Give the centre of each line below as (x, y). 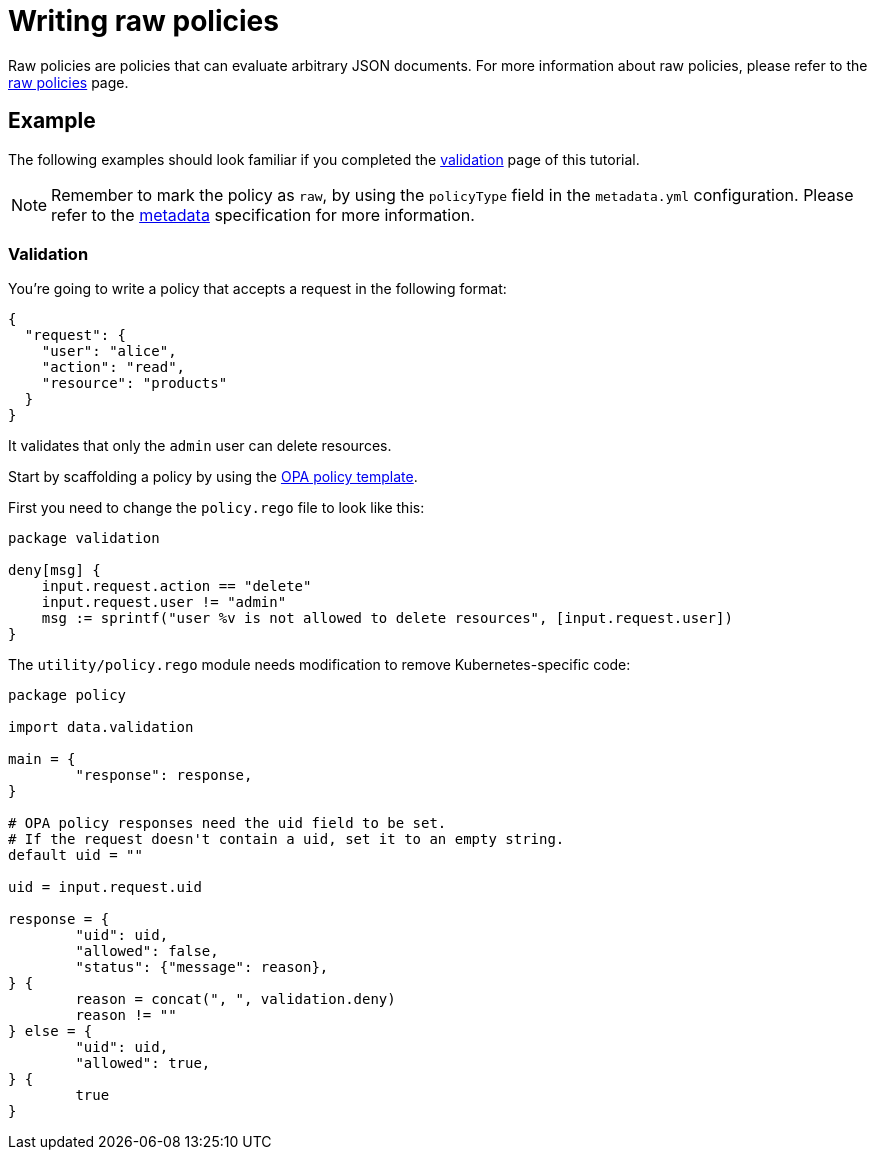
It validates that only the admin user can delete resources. (200, 446)
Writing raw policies (143, 21)
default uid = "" (75, 855)
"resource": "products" (134, 383)
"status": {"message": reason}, (202, 967)
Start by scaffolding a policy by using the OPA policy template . (213, 477)
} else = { (50, 1031)
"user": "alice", (109, 351)
